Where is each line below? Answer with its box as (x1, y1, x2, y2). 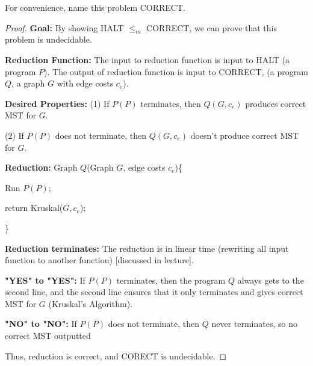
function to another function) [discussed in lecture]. (5, 254, 194, 266)
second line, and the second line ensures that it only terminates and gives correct (5, 285, 303, 298)
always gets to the (237, 273, 304, 286)
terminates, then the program (116, 273, 226, 286)
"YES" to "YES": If (5, 273, 85, 286)
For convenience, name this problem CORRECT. (5, 1, 185, 13)
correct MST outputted (5, 329, 91, 342)
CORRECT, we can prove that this (146, 21, 277, 34)
